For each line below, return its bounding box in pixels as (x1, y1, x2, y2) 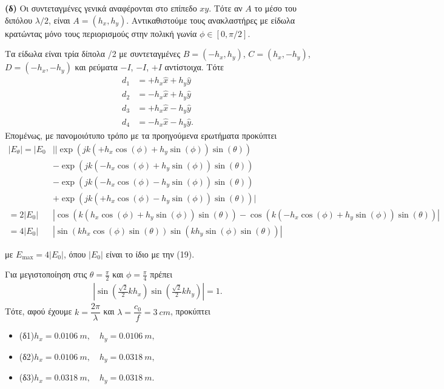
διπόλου (5, 13, 33, 26)
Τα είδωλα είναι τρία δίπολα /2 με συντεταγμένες (5, 47, 180, 60)
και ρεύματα (75, 61, 118, 73)
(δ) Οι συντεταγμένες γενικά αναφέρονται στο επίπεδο (5, 2, 197, 14)
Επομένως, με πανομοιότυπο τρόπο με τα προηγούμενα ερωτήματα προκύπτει (5, 129, 277, 141)
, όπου (63, 247, 86, 260)
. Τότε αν (209, 2, 243, 14)
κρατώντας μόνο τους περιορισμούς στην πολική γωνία (5, 27, 197, 39)
